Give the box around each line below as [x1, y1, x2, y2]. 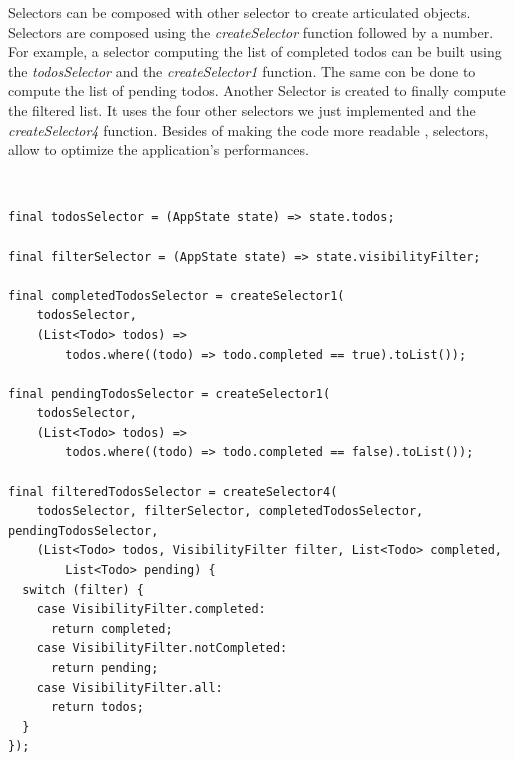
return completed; [50, 621, 173, 636]
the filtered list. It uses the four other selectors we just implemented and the [8, 99, 476, 120]
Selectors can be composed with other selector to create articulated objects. [8, 2, 471, 22]
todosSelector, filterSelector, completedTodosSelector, [36, 504, 424, 519]
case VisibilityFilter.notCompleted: [36, 641, 288, 656]
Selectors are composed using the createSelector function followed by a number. [8, 21, 494, 42]
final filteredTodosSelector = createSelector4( [8, 484, 338, 499]
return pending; [50, 661, 159, 675]
